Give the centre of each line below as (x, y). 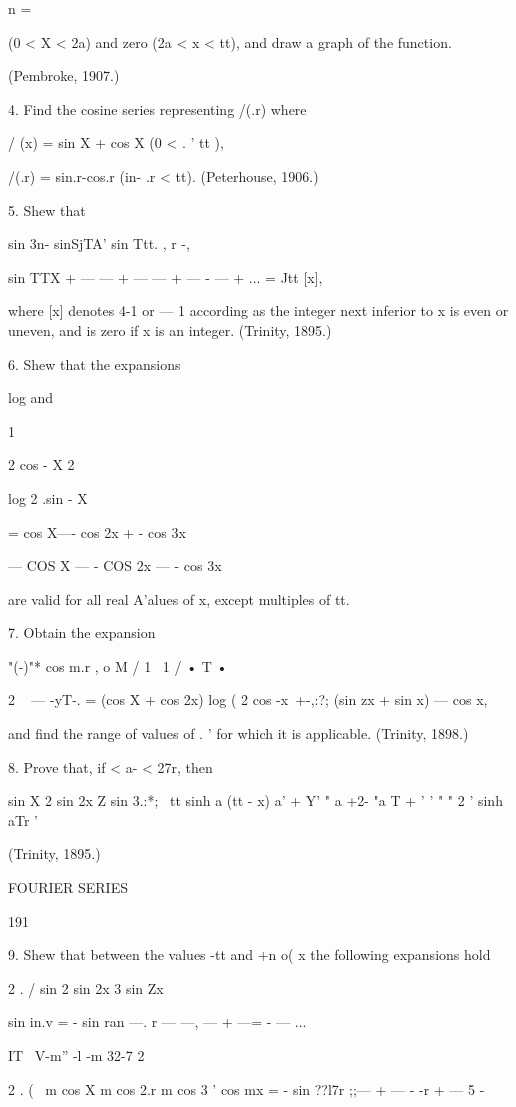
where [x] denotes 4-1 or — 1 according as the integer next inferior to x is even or (258, 310)
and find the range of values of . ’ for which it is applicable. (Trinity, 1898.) (238, 733)
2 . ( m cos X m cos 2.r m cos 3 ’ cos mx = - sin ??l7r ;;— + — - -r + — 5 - (246, 1088)
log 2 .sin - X (48, 497)
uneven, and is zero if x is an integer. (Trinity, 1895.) (170, 329)
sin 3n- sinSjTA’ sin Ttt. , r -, (99, 243)
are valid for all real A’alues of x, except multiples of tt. (179, 598)
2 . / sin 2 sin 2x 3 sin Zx (86, 987)
